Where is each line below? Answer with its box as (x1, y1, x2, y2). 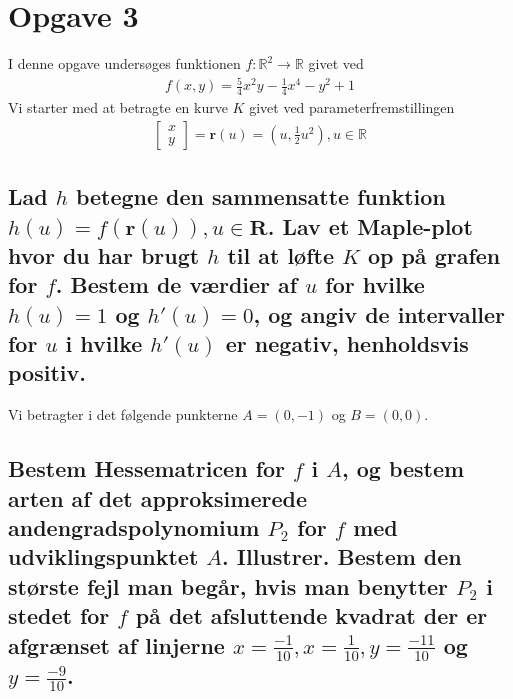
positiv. (8, 357, 86, 388)
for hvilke (325, 269, 425, 300)
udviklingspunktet (8, 541, 199, 572)
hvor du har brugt (8, 239, 200, 270)
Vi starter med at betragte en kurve (8, 97, 228, 118)
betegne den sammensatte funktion (75, 181, 446, 212)
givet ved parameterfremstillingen (249, 97, 455, 118)
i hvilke (65, 328, 143, 359)
